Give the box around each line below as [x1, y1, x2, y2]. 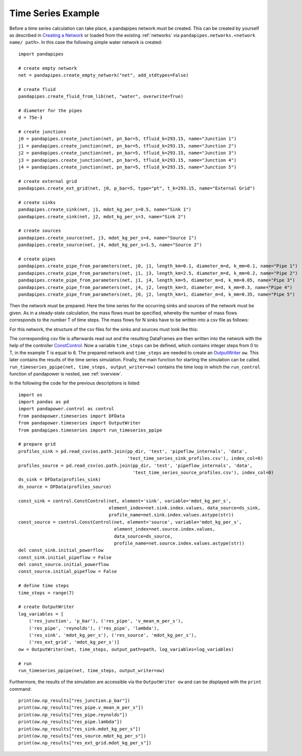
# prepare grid [18, 441, 56, 447]
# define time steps [18, 583, 69, 589]
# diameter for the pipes [18, 108, 83, 113]
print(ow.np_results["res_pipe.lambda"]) [18, 719, 122, 725]
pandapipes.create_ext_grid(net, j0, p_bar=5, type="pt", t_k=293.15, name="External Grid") [18, 185, 256, 192]
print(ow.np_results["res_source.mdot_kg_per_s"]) [18, 733, 146, 739]
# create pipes [18, 256, 56, 262]
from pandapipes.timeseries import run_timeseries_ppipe [18, 427, 163, 433]
